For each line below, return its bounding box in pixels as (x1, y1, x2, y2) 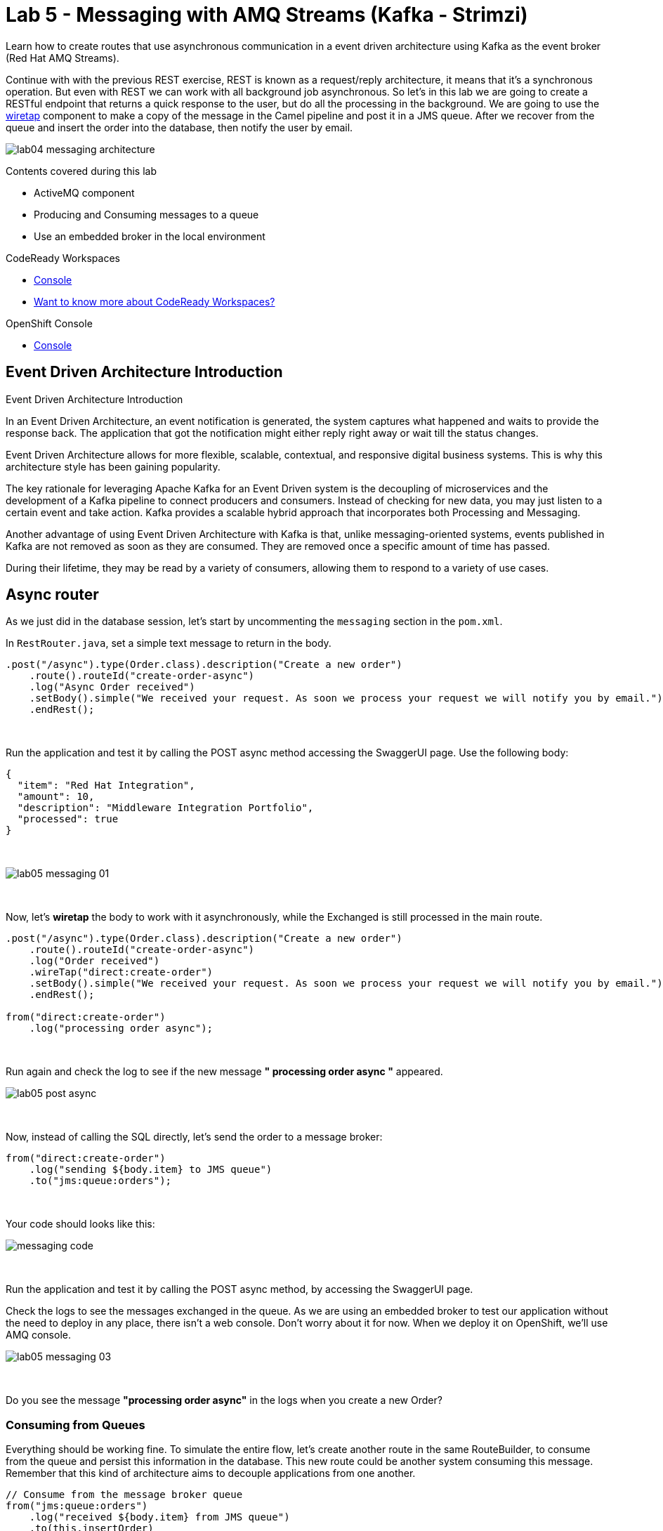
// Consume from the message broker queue (6, 1489, 243, 1501)
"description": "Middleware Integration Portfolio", (17, 802, 314, 814)
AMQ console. (6, 1329, 71, 1341)
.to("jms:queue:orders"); (29, 1175, 172, 1187)
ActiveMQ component (34, 186, 135, 199)
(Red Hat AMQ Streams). (6, 51, 119, 64)
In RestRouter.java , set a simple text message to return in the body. (6, 637, 331, 650)
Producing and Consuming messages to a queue (34, 208, 259, 221)
